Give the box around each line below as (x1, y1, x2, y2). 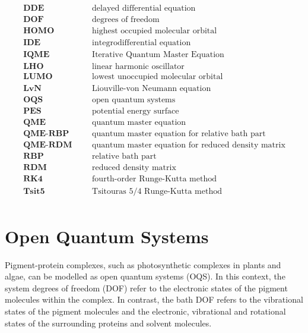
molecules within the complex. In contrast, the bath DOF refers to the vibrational (5, 293, 303, 306)
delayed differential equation (92, 4, 196, 13)
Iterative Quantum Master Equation (92, 51, 224, 59)
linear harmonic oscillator (92, 62, 185, 71)
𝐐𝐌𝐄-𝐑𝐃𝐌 (23, 141, 72, 150)
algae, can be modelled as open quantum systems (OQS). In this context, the (5, 270, 285, 282)
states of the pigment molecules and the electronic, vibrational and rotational (5, 305, 286, 318)
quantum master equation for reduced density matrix (92, 141, 285, 150)
